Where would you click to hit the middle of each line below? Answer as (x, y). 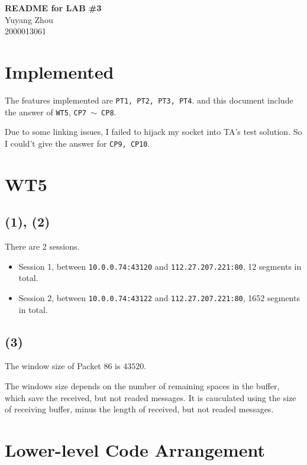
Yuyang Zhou (29, 19)
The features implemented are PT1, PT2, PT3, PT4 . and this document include (149, 100)
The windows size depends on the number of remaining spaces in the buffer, (142, 385)
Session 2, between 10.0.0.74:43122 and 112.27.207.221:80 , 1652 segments (159, 297)
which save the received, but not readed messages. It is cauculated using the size (151, 397)
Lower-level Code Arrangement (135, 449)
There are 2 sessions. (42, 246)
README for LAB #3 (53, 8)
